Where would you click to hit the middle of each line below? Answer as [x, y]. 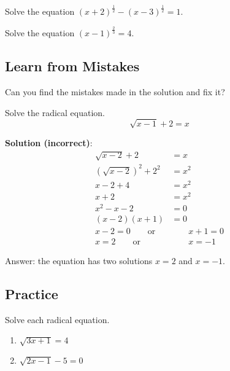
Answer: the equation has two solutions [79, 260]
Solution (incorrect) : [49, 142]
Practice [32, 293]
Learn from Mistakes [72, 66]
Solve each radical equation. [57, 319]
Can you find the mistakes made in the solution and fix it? [115, 92]
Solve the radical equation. [55, 112]
